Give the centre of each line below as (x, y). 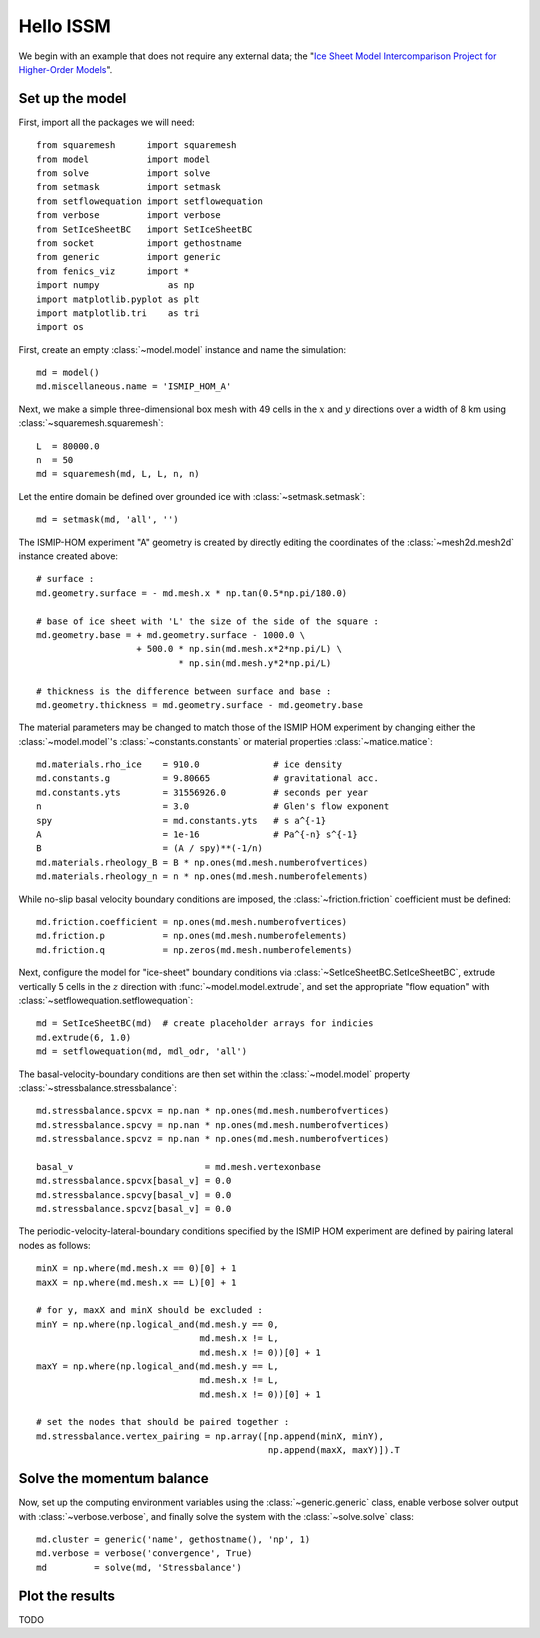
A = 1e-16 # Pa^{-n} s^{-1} (197, 834)
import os (60, 327)
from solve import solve (123, 173)
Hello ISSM (65, 26)
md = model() (68, 373)
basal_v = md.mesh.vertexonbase (179, 1166)
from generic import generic (129, 257)
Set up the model (72, 98)
